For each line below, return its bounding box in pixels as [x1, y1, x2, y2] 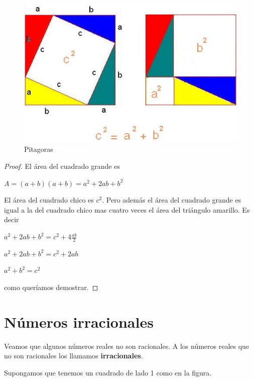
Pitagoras [24, 144, 53, 154]
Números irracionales [4, 311, 154, 332]
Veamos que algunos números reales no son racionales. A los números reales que [4, 340, 249, 351]
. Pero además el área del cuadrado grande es [102, 195, 241, 205]
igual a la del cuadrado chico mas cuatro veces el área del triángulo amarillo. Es [4, 204, 250, 215]
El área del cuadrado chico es [4, 195, 94, 205]
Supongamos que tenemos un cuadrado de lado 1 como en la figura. [4, 367, 212, 377]
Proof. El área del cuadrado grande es [4, 161, 120, 171]
